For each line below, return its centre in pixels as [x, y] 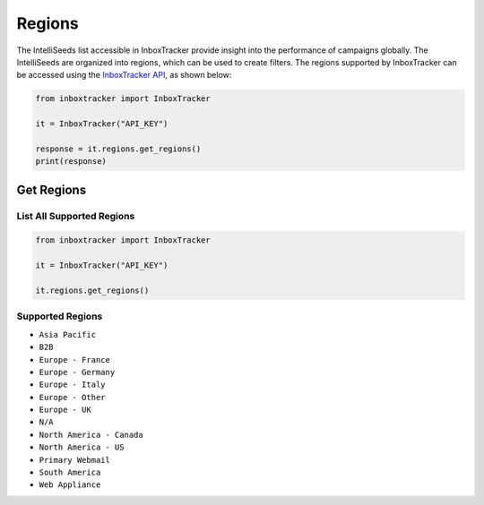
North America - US [82, 447]
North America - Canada [91, 435]
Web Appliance [70, 485]
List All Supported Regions [76, 216]
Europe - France [75, 359]
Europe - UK [65, 410]
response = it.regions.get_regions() [118, 149]
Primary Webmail [75, 460]
